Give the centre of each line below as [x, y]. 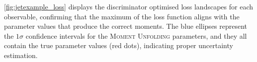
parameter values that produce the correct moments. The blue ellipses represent [126, 26]
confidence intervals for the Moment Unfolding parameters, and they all [136, 35]
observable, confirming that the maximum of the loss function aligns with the [122, 16]
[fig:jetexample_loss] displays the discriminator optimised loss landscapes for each [128, 6]
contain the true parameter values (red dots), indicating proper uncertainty [119, 45]
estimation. [21, 55]
